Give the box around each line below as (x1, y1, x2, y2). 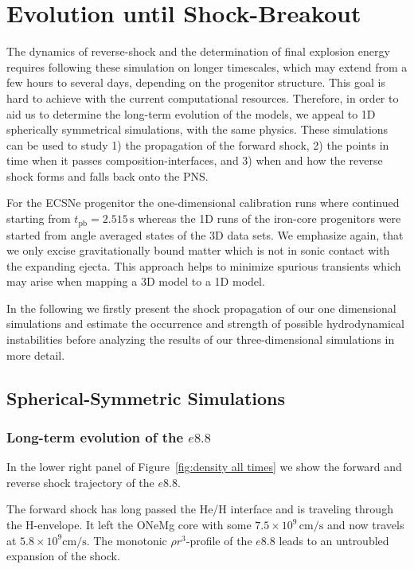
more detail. (6, 346, 65, 363)
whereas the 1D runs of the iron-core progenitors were (138, 210, 401, 227)
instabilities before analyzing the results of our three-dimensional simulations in (6, 331, 395, 348)
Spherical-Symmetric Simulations (6, 385, 286, 410)
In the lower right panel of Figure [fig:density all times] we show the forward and (6, 458, 402, 475)
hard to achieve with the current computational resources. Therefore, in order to (6, 89, 399, 106)
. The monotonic (86, 532, 167, 548)
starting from (6, 210, 71, 227)
